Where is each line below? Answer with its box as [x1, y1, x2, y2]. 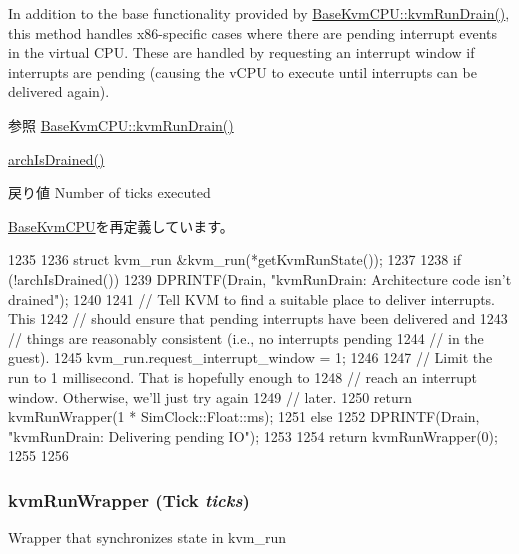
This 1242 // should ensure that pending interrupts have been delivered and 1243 [8, 308, 508, 329]
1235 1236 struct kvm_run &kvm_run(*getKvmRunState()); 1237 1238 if [8, 249, 462, 270]
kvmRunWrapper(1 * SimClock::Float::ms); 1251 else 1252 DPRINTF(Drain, [8, 406, 480, 427]
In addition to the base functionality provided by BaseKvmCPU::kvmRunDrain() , [8, 3, 510, 23]
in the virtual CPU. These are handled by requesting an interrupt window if [8, 42, 475, 63]
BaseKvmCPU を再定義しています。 [8, 215, 234, 236]
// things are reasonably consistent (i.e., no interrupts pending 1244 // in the [8, 327, 484, 348]
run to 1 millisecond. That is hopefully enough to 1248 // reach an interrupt [8, 366, 477, 387]
